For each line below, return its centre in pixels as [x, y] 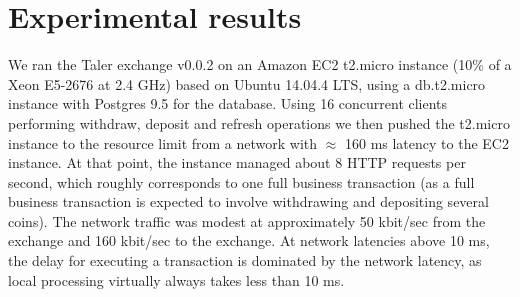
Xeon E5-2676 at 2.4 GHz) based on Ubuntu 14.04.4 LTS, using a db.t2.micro [247, 83]
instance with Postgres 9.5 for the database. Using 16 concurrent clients [228, 103]
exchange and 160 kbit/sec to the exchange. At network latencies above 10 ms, [249, 240]
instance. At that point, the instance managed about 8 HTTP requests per [237, 162]
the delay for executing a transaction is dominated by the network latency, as [245, 260]
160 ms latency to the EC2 [426, 142]
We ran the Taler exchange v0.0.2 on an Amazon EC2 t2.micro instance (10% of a [260, 64]
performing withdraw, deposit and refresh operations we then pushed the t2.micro [259, 122]
